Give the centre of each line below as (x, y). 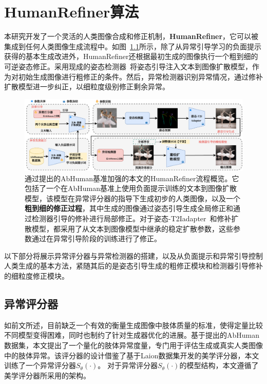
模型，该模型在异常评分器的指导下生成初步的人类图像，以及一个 (132, 198)
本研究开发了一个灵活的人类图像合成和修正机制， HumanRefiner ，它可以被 (131, 36)
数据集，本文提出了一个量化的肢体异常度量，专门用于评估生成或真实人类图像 (133, 345)
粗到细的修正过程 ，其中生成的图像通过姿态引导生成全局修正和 (129, 208)
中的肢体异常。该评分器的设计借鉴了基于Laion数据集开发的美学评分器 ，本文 (132, 355)
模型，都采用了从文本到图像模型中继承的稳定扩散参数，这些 (132, 228)
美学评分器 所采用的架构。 (47, 375)
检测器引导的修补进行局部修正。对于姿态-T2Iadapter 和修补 (131, 218)
